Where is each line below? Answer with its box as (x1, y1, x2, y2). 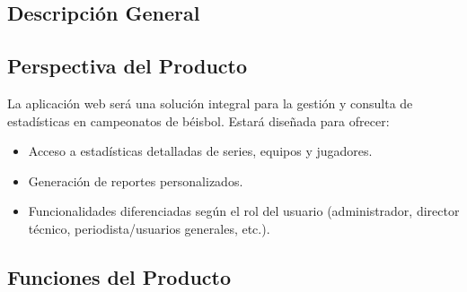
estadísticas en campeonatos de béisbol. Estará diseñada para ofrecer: (7, 111, 390, 130)
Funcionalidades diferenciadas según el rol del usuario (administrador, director (28, 202, 460, 220)
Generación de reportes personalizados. (28, 171, 243, 190)
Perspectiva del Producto (7, 52, 248, 80)
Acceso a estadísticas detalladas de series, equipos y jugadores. (28, 142, 373, 160)
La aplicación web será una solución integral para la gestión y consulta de (7, 93, 413, 112)
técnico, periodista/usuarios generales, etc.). (28, 219, 270, 237)
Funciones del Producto (7, 262, 232, 290)
